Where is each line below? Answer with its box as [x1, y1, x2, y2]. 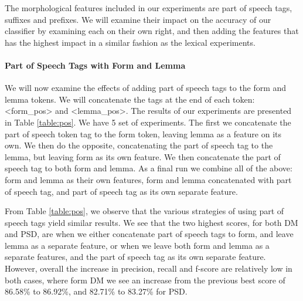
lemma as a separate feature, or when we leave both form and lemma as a [5, 239, 270, 251]
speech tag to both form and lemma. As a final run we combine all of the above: [5, 162, 292, 174]
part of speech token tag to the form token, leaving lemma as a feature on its [5, 127, 282, 140]
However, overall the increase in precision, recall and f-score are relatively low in [5, 262, 292, 275]
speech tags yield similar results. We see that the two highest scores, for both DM [5, 216, 298, 228]
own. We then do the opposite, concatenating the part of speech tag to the [5, 139, 273, 151]
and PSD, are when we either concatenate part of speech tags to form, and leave [5, 228, 294, 240]
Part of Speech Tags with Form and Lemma [5, 59, 186, 71]
